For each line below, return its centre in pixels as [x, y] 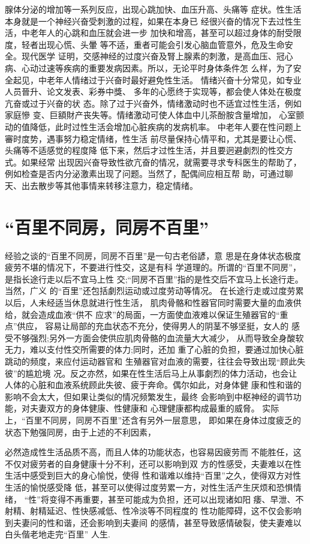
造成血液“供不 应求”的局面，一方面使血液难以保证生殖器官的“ [159, 314]
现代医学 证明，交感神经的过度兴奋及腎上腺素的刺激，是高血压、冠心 [157, 56]
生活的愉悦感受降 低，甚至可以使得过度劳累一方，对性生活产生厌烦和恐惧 [149, 487]
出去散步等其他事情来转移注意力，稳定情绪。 [109, 185]
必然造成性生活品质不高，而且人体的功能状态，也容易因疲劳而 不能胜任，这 [153, 452]
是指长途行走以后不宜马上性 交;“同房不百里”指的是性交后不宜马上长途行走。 [154, 279]
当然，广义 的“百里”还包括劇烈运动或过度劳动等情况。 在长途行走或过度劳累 [154, 291]
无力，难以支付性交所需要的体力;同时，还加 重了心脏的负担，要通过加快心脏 [154, 349]
